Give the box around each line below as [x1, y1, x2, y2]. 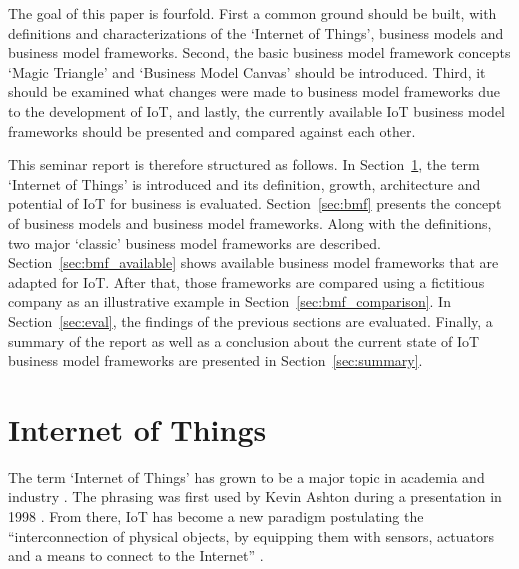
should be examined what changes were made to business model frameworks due [8, 81, 501, 102]
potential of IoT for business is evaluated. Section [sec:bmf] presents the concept [8, 193, 502, 214]
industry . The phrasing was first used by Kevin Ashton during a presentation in [8, 486, 502, 507]
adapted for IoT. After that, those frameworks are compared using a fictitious [8, 271, 485, 292]
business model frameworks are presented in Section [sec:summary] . [8, 350, 423, 371]
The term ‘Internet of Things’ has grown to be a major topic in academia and [8, 466, 485, 487]
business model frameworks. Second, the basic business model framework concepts [8, 42, 511, 63]
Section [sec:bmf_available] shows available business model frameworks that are [8, 252, 499, 273]
